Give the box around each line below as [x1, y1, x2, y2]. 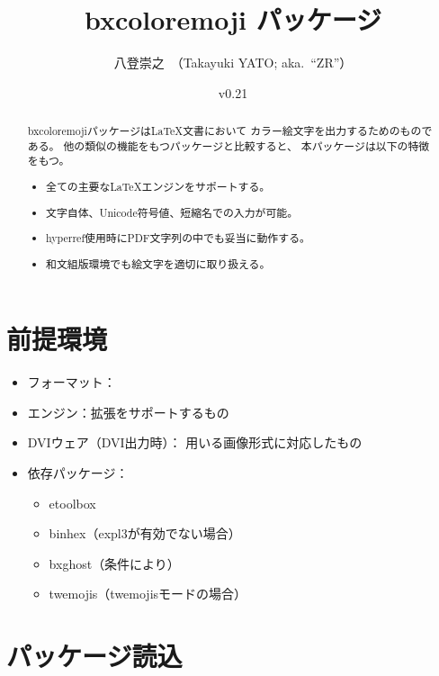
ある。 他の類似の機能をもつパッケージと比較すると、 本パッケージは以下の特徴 [27, 138, 430, 153]
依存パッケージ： [27, 463, 129, 482]
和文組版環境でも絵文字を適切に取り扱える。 [46, 256, 271, 271]
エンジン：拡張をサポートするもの [27, 402, 229, 421]
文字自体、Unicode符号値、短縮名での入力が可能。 [46, 204, 299, 220]
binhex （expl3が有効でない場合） [49, 524, 241, 543]
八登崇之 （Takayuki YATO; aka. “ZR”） [113, 53, 353, 72]
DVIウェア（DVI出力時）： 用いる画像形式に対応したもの [27, 433, 363, 452]
